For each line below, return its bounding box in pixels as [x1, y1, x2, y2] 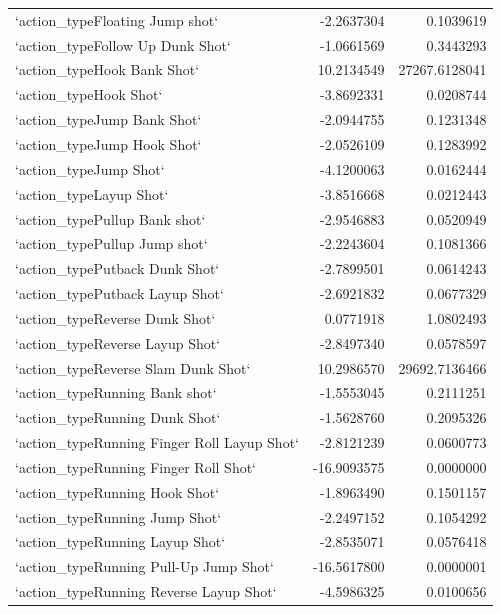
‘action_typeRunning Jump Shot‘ [15, 506, 222, 527]
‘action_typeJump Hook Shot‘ [15, 133, 202, 154]
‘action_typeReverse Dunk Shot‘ [15, 307, 216, 328]
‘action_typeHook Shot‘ [15, 84, 163, 105]
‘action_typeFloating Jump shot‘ [15, 9, 219, 30]
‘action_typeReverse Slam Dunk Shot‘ [15, 357, 251, 378]
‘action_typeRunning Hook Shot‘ [15, 481, 220, 502]
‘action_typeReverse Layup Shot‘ [15, 332, 221, 353]
